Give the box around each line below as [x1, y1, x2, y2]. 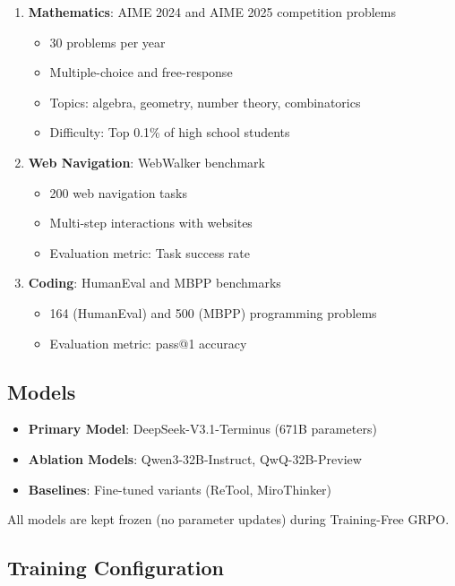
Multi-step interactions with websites [49, 213, 253, 232]
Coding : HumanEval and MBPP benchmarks [28, 273, 281, 292]
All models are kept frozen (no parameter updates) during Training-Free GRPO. [7, 510, 450, 529]
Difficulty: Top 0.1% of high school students [49, 123, 290, 142]
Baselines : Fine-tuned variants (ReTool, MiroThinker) [28, 479, 332, 498]
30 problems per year [49, 32, 166, 51]
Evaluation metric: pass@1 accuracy [49, 333, 247, 352]
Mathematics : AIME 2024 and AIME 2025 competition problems [28, 3, 396, 21]
